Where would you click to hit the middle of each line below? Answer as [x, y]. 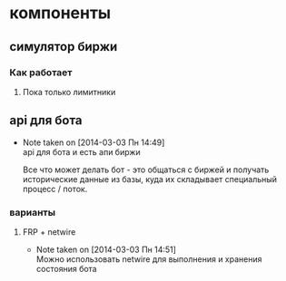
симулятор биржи [64, 47]
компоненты [60, 13]
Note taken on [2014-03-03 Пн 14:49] [94, 142]
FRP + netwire [49, 232]
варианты [33, 212]
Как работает [41, 73]
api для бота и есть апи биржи [81, 151]
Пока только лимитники [69, 92]
